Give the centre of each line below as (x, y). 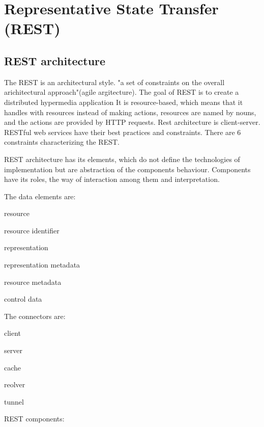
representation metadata (42, 265)
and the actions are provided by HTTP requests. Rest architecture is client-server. (132, 122)
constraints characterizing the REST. (62, 142)
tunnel (14, 401)
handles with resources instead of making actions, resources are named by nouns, (130, 112)
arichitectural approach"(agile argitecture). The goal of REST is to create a (122, 92)
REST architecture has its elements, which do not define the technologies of (122, 159)
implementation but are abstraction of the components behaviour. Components (127, 169)
